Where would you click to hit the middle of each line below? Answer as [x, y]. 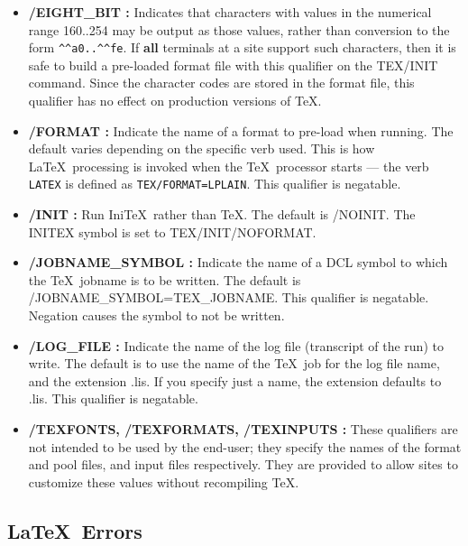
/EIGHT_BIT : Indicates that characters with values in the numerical [230, 12]
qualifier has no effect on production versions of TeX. [175, 101]
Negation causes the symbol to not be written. [156, 315]
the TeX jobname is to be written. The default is [165, 279]
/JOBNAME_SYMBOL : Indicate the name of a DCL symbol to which [238, 262]
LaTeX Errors [75, 530]
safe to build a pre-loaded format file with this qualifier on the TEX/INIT [233, 65]
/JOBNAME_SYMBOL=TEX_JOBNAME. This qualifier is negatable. [229, 297]
